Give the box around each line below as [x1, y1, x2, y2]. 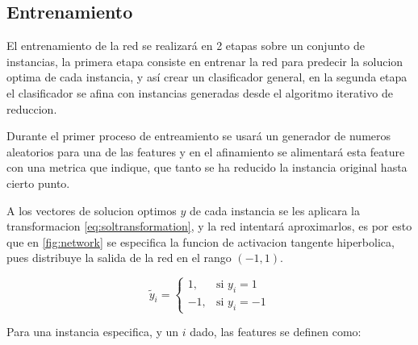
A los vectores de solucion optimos [6, 202, 177, 218]
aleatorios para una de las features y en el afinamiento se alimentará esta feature [6, 143, 405, 160]
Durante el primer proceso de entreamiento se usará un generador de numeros [6, 127, 391, 144]
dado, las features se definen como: [190, 323, 362, 340]
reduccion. [6, 100, 57, 117]
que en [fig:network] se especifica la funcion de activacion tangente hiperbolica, [6, 233, 395, 250]
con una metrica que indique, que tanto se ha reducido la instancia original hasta [6, 159, 408, 176]
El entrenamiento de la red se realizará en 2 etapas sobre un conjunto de [6, 37, 365, 54]
